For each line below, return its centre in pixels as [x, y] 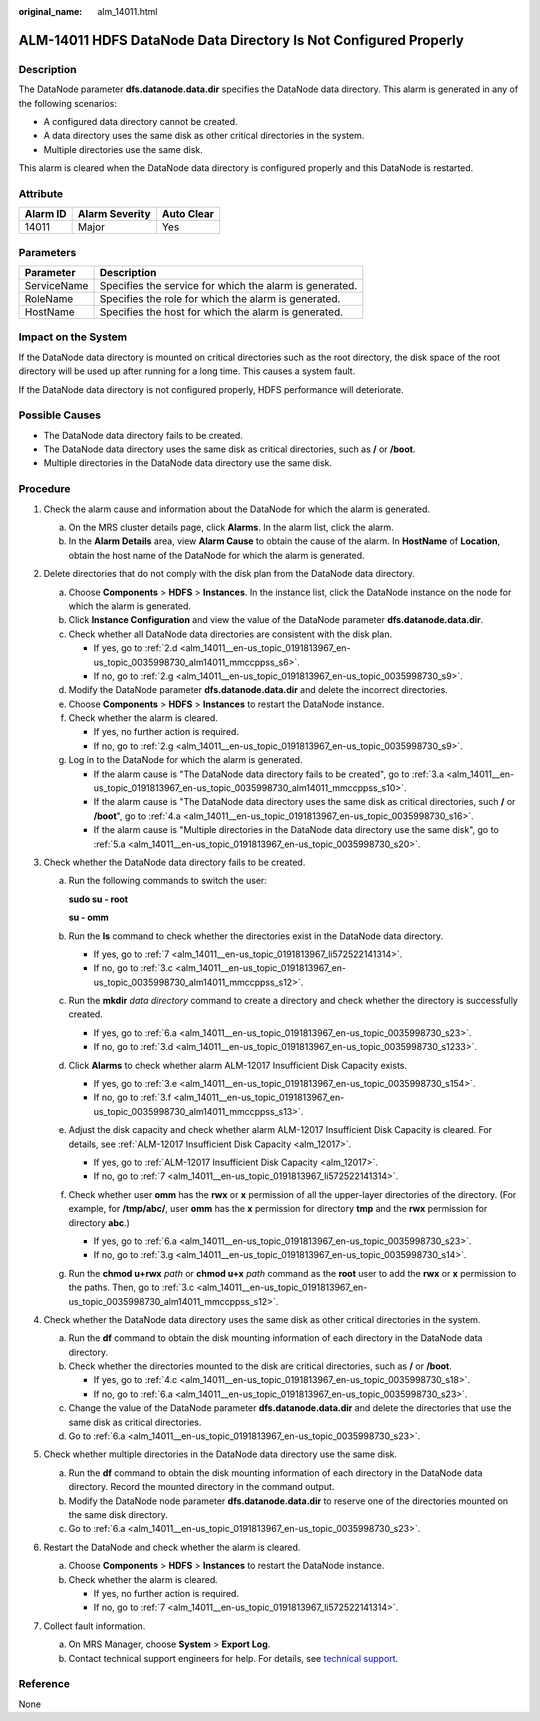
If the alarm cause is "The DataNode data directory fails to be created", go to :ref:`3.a [269, 774]
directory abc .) [99, 1222]
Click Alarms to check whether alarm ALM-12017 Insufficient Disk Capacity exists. [238, 1065]
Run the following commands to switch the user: [167, 881]
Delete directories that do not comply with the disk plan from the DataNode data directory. [229, 574]
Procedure [44, 489]
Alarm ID [45, 214]
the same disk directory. [118, 1514]
